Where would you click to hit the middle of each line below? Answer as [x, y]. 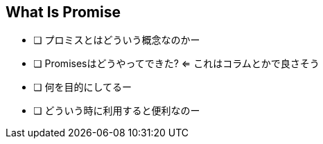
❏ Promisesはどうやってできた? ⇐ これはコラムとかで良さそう [176, 64]
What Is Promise [63, 12]
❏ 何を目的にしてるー [83, 87]
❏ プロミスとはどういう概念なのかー [117, 40]
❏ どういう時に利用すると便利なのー [117, 111]
